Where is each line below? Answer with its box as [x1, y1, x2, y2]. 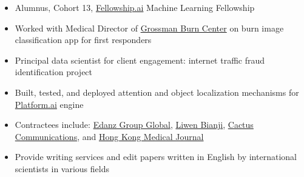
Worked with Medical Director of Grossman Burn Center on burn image [15, 21, 284, 34]
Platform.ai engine [15, 98, 84, 110]
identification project [15, 65, 93, 78]
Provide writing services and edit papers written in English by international [15, 150, 297, 163]
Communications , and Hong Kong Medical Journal [15, 130, 204, 142]
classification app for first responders [15, 33, 152, 46]
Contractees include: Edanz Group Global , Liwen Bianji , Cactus [15, 118, 254, 131]
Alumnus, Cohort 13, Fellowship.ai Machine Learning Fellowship [15, 1, 255, 13]
